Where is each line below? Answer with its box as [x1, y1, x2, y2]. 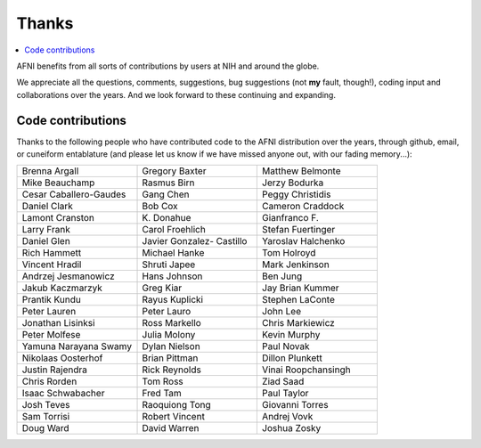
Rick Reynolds [142, 363, 202, 376]
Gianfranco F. [261, 212, 320, 224]
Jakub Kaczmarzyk [21, 281, 102, 294]
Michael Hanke [142, 247, 205, 259]
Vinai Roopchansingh [261, 363, 351, 376]
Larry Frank [21, 224, 71, 236]
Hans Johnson [142, 270, 203, 282]
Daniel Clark [21, 200, 73, 213]
